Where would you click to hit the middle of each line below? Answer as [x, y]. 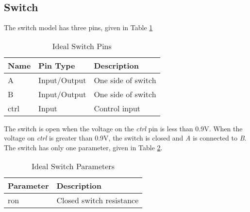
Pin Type [57, 65]
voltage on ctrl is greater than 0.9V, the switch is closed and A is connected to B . [125, 138]
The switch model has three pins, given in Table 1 [78, 27]
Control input [117, 108]
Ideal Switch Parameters [73, 166]
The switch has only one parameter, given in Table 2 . [83, 147]
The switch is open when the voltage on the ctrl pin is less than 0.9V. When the [123, 128]
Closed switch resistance [98, 200]
